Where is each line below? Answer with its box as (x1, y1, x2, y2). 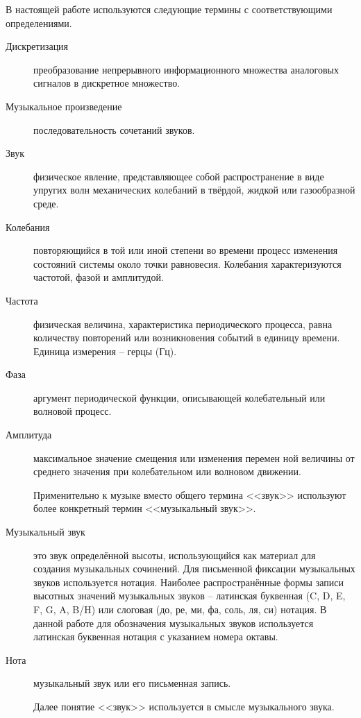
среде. (33, 196, 59, 210)
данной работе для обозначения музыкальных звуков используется (33, 615, 314, 630)
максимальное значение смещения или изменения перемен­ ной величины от (33, 450, 355, 465)
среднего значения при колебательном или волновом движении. (33, 464, 301, 479)
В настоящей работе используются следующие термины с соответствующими (6, 2, 333, 16)
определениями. (6, 15, 72, 30)
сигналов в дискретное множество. (33, 76, 180, 90)
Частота (6, 293, 38, 307)
